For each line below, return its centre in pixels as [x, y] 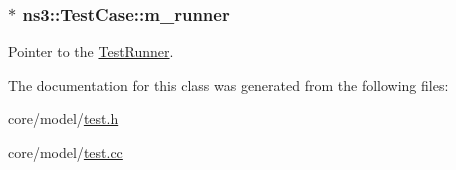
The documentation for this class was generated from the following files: [228, 84]
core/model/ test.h [63, 118]
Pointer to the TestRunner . [91, 51]
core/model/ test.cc [65, 152]
